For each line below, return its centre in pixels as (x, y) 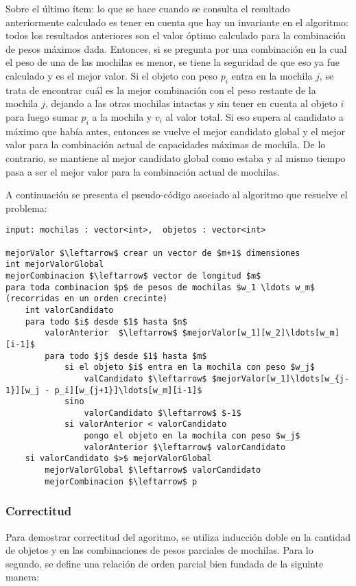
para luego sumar (42, 116)
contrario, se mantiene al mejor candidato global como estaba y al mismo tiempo (176, 157)
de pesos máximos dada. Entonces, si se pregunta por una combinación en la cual (176, 48)
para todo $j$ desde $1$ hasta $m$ (126, 356)
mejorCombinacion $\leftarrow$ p (121, 481)
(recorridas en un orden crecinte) (87, 299)
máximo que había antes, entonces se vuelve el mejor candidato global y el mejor (175, 131)
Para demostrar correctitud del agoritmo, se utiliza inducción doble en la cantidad (178, 536)
